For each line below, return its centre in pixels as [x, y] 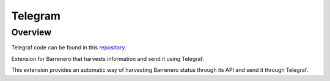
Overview [31, 32]
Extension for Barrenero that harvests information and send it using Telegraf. [108, 58]
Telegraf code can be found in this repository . [69, 48]
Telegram [36, 16]
